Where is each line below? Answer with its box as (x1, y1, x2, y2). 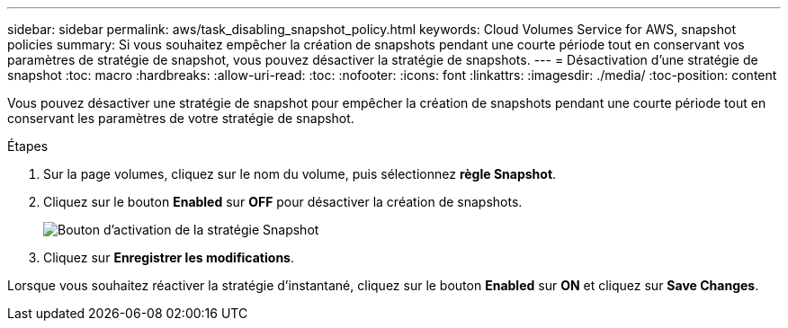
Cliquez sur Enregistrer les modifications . (43, 250, 294, 265)
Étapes (7, 138, 49, 154)
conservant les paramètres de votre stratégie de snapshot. (7, 111, 354, 126)
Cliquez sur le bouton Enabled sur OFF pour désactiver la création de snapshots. (43, 194, 523, 209)
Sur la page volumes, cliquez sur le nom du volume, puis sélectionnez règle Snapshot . (43, 166, 557, 182)
